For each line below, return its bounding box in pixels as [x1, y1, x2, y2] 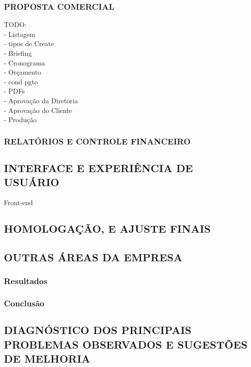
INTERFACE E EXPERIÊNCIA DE [4, 160, 193, 175]
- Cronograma [4, 57, 45, 67]
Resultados [4, 275, 47, 287]
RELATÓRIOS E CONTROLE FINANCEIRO [4, 135, 191, 147]
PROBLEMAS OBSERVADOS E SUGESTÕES [4, 336, 248, 351]
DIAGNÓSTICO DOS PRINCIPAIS [4, 322, 192, 337]
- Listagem [4, 29, 35, 39]
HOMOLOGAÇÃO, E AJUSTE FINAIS [4, 221, 211, 236]
